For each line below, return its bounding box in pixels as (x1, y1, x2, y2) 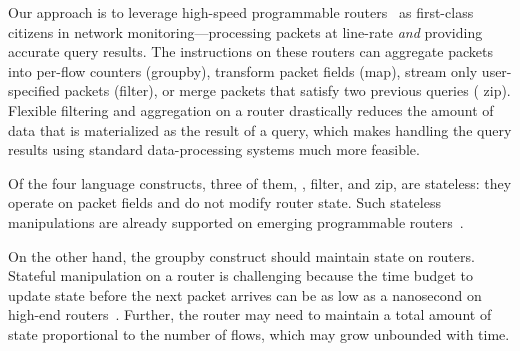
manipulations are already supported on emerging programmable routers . (8, 211, 464, 232)
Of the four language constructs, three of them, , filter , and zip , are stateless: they (8, 172, 512, 193)
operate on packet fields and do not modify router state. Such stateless (8, 192, 441, 213)
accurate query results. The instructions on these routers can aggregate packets (8, 41, 493, 62)
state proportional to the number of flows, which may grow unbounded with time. (8, 323, 510, 344)
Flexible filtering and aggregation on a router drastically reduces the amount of (8, 99, 494, 120)
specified (8, 80, 60, 101)
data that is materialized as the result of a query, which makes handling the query (8, 119, 512, 140)
